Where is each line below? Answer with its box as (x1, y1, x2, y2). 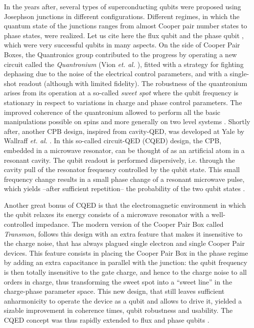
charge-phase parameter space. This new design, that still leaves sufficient (4, 286, 225, 296)
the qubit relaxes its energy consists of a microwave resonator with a (4, 209, 209, 219)
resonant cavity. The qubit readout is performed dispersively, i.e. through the (4, 154, 235, 165)
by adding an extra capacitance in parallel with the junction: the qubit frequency (4, 257, 248, 267)
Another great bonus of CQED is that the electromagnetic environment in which (4, 199, 246, 210)
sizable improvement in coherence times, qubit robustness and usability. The (4, 305, 233, 315)
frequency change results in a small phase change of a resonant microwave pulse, (4, 174, 245, 184)
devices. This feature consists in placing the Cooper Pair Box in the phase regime (4, 247, 248, 258)
